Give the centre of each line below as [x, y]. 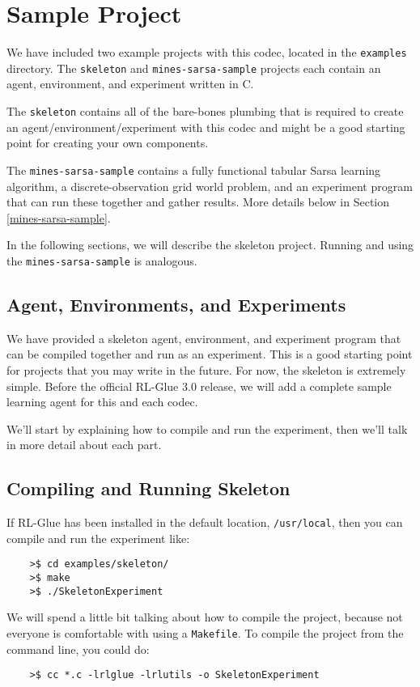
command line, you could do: [78, 649]
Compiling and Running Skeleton [148, 488]
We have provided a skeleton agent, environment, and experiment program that [204, 338]
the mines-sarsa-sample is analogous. [102, 260]
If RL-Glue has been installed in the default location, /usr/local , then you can [205, 522]
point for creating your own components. [108, 143]
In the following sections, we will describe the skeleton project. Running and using [210, 245]
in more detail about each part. [84, 445]
